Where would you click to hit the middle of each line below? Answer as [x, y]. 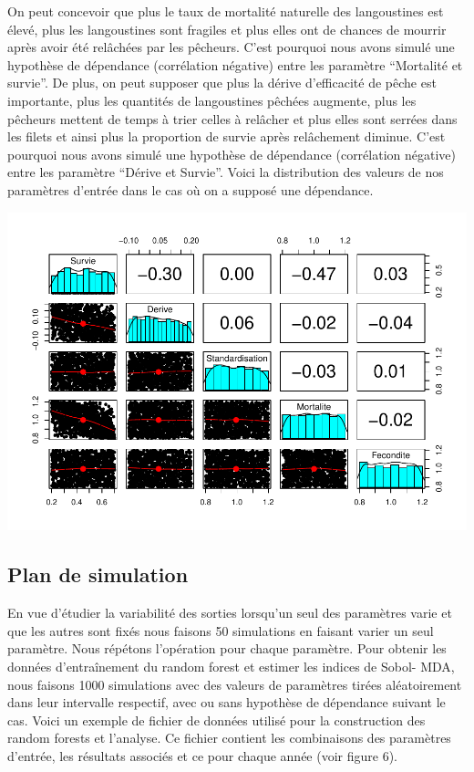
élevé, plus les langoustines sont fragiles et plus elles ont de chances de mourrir [227, 29]
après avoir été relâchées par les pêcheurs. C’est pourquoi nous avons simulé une [231, 47]
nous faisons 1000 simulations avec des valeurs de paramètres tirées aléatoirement [235, 684]
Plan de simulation [98, 574]
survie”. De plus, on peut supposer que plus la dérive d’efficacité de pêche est [222, 83]
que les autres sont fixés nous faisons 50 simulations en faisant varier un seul [221, 630]
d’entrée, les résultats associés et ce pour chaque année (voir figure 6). [202, 756]
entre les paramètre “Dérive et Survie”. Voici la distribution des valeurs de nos [226, 172]
